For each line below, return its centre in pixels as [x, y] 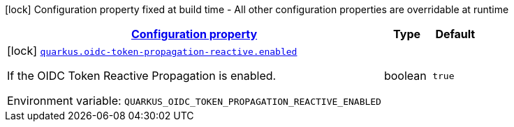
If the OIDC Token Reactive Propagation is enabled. [142, 76]
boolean [405, 76]
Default [455, 34]
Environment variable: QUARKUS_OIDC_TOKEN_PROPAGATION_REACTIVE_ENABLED [194, 101]
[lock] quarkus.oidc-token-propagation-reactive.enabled [152, 51]
